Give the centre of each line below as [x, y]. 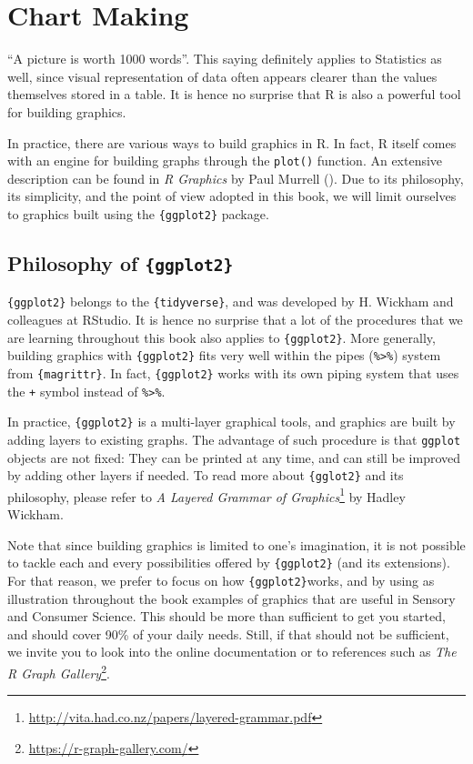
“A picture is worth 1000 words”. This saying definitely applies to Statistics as [225, 59]
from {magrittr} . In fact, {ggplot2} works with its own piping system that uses [233, 372]
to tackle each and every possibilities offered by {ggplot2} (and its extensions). [229, 563]
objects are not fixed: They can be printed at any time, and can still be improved [234, 457]
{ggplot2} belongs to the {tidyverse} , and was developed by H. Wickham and [231, 302]
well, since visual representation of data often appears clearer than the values [222, 76]
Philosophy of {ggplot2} [121, 262]
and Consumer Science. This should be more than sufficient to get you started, [226, 616]
